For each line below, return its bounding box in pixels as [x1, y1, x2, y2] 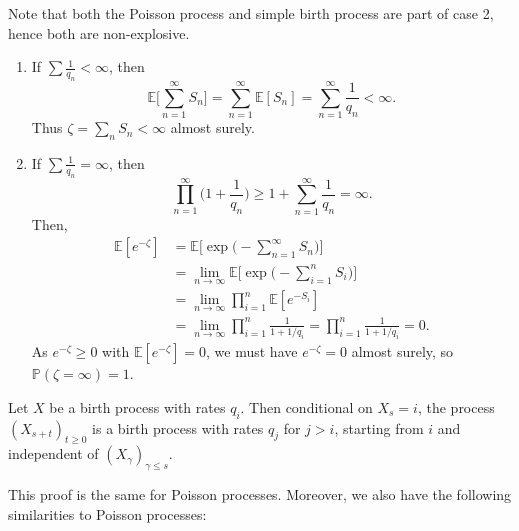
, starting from [334, 417, 424, 438]
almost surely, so [351, 341, 454, 362]
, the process [417, 396, 495, 417]
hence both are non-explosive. [8, 22, 190, 43]
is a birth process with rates [92, 417, 264, 438]
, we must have [206, 341, 298, 362]
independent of [8, 443, 99, 464]
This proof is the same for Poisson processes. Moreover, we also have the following [8, 484, 512, 505]
